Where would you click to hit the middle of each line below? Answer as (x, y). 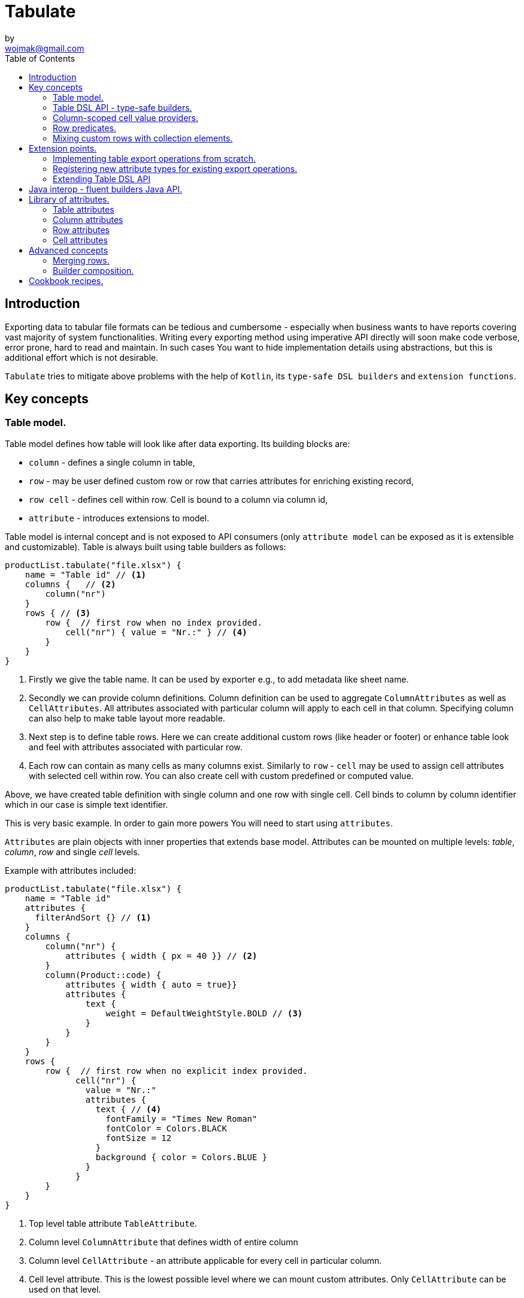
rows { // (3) (58, 613)
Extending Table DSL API (102, 179)
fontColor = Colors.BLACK (166, 1128)
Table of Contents (40, 58)
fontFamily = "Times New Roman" (181, 1119)
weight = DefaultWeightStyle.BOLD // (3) (204, 1013)
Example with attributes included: (71, 870)
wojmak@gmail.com (45, 48)
